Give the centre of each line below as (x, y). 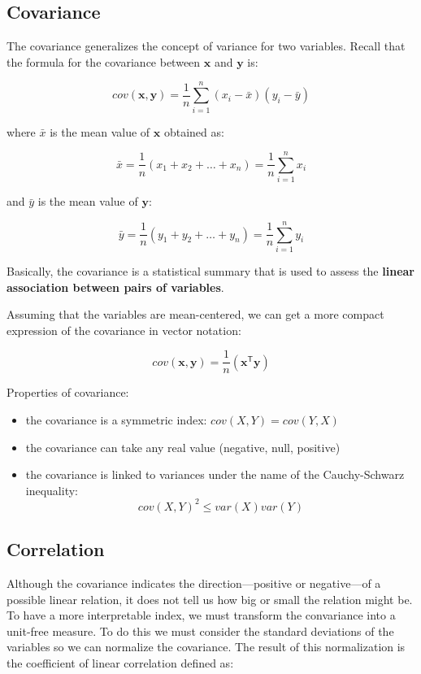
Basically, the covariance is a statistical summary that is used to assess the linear (210, 270)
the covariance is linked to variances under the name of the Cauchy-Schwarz (215, 474)
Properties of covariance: (68, 392)
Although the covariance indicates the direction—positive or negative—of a (194, 583)
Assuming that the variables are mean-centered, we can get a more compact (195, 314)
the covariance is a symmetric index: (116, 419)
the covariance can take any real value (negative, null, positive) (183, 447)
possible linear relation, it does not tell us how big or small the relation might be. (210, 599)
